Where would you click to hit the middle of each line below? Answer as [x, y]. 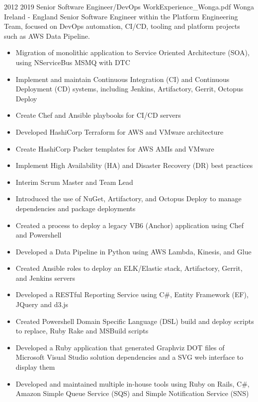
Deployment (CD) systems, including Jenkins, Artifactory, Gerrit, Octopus [129, 89]
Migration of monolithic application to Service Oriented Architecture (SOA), [132, 52]
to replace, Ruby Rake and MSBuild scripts [82, 331]
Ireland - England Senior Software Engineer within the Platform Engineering [121, 16]
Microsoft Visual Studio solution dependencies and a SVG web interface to [129, 357]
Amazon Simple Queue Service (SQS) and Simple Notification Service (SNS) [132, 393]
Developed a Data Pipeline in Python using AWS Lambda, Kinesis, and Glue [133, 251]
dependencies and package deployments [76, 208]
